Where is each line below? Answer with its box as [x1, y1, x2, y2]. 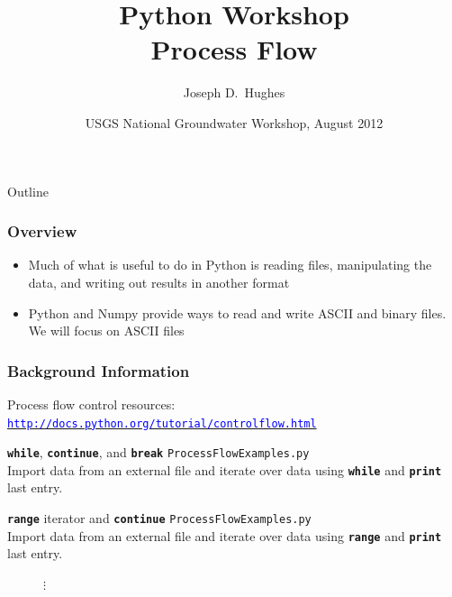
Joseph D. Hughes [183, 83, 285, 102]
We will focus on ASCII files [28, 321, 185, 340]
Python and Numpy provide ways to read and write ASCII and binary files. [28, 303, 447, 322]
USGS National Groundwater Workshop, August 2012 [85, 113, 384, 132]
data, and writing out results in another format [28, 272, 290, 291]
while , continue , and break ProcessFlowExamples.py [7, 443, 310, 462]
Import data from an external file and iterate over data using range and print [7, 526, 442, 545]
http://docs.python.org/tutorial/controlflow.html [7, 417, 317, 430]
